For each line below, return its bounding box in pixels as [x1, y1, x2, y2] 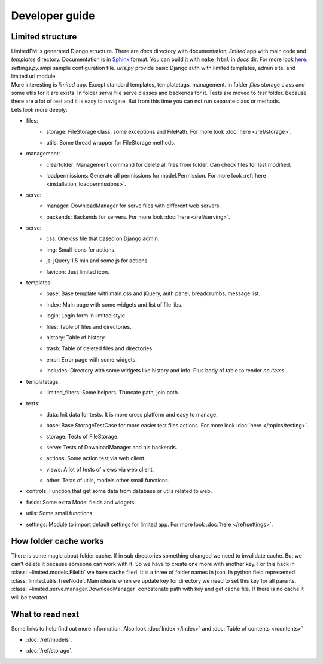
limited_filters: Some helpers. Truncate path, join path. [46, 388, 179, 396]
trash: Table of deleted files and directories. [46, 345, 154, 352]
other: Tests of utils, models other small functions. [46, 477, 170, 484]
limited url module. [11, 72, 57, 80]
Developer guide [11, 9, 95, 22]
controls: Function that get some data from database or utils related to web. [26, 488, 212, 495]
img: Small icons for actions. [46, 246, 116, 253]
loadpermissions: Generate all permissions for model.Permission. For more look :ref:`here [46, 172, 266, 179]
